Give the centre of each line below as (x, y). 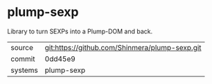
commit (23, 58)
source (22, 47)
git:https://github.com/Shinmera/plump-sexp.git (123, 47)
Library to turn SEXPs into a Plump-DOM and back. (80, 31)
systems (24, 70)
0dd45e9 (60, 58)
